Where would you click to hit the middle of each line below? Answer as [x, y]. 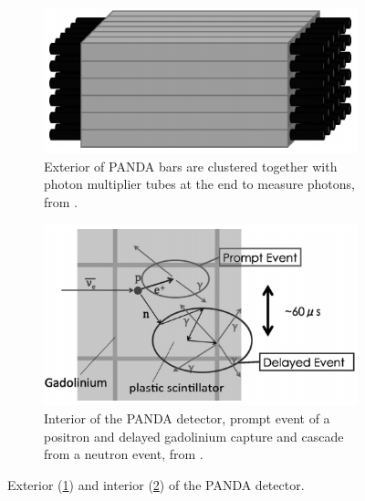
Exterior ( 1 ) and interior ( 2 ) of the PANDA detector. [156, 484]
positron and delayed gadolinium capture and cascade [194, 436]
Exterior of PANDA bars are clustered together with [191, 166]
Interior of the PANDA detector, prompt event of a [187, 418]
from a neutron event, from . [124, 454]
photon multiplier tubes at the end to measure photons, [199, 184]
